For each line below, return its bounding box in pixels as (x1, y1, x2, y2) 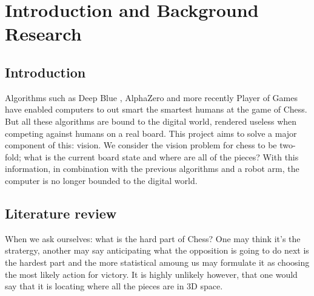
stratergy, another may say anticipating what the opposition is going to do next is (5, 244, 309, 257)
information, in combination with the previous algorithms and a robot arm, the (5, 162, 299, 175)
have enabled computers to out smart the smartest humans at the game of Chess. (5, 103, 307, 116)
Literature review (5, 203, 117, 222)
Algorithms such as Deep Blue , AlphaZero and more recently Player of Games (5, 91, 298, 104)
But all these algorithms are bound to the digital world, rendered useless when (5, 114, 297, 127)
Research (5, 21, 82, 46)
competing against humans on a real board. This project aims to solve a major (5, 127, 297, 139)
